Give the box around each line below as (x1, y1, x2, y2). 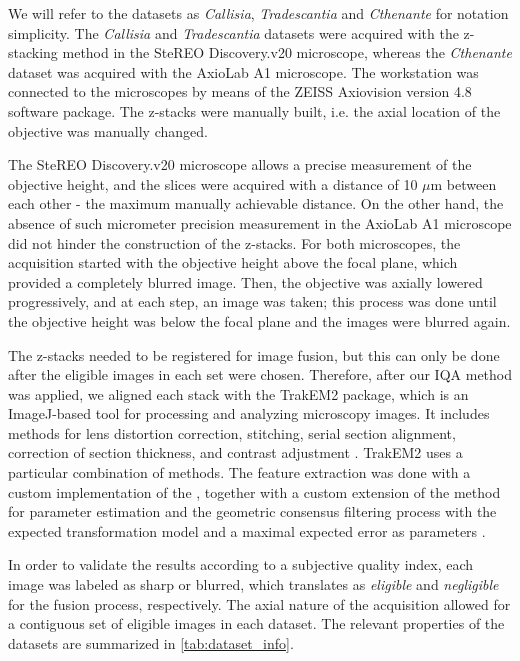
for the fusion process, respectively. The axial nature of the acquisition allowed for (8, 593, 511, 614)
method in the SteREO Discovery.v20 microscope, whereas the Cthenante (62, 42, 512, 63)
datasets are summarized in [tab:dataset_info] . (8, 632, 294, 653)
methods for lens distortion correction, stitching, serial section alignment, (8, 422, 456, 443)
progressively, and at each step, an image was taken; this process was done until (8, 291, 497, 312)
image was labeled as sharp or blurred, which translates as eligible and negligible (8, 574, 499, 595)
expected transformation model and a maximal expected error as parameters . (8, 520, 486, 541)
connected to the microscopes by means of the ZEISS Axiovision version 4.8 (8, 81, 472, 102)
